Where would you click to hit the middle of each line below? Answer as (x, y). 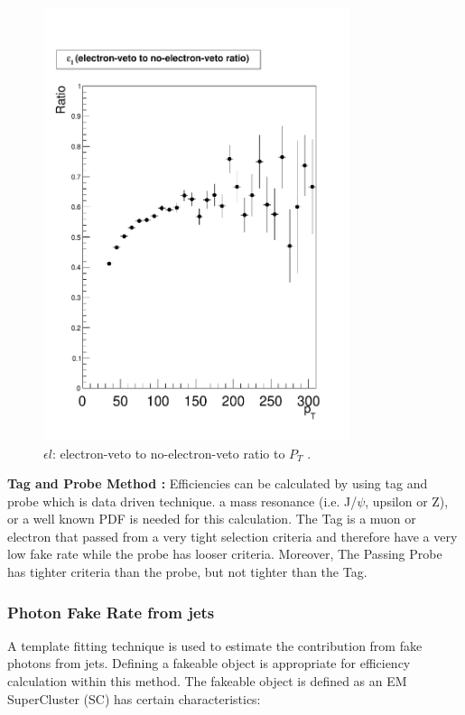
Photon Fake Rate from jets (111, 612)
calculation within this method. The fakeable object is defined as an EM (207, 681)
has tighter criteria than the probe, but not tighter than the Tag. (187, 572)
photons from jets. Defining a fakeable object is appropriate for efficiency (209, 663)
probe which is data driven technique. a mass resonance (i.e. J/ (182, 501)
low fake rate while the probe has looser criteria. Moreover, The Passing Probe (225, 554)
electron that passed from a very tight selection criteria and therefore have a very (232, 536)
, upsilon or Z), (407, 501)
